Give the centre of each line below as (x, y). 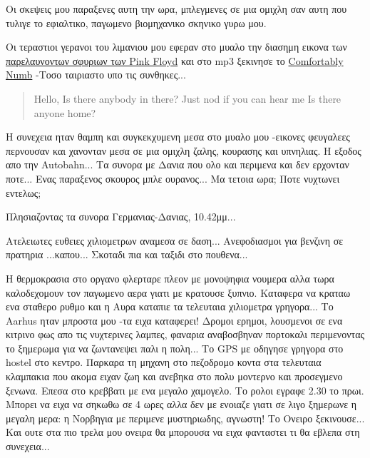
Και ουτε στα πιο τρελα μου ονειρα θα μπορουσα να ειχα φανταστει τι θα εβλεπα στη (183, 432)
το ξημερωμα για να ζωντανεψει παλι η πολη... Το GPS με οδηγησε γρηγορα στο (175, 348)
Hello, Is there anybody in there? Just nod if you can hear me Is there (187, 98)
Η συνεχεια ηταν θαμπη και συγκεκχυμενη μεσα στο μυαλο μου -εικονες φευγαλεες (178, 137)
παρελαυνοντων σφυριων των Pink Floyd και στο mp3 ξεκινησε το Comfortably (175, 60)
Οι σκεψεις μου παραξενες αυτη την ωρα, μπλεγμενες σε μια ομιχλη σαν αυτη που (176, 9)
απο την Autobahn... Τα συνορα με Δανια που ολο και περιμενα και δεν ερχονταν (178, 164)
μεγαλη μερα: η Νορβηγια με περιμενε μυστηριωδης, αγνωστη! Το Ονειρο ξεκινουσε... (185, 418)
